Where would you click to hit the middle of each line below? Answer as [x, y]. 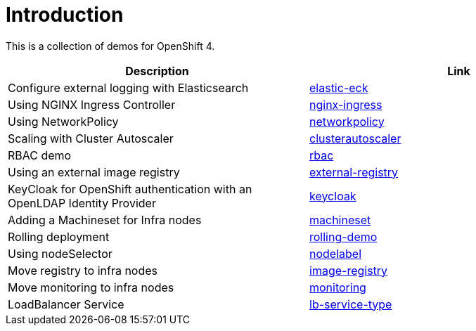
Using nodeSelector [60, 253]
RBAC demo [40, 155]
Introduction [65, 15]
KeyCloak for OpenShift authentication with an [130, 189]
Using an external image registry [94, 172]
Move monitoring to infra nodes [91, 287]
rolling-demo [343, 236]
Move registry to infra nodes [83, 270]
